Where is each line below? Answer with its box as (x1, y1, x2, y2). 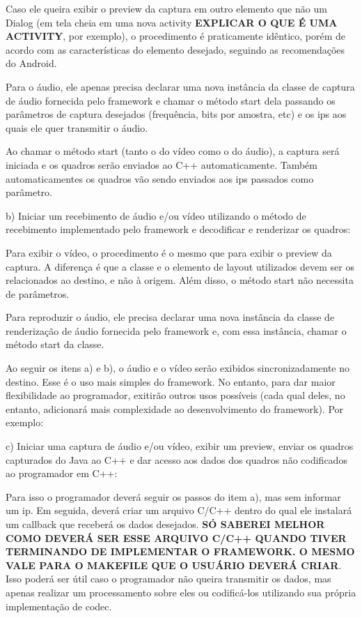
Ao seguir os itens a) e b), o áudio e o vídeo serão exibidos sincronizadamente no (6, 361, 350, 375)
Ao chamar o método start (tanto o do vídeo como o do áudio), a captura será (6, 144, 340, 158)
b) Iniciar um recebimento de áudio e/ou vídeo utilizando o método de (6, 208, 306, 223)
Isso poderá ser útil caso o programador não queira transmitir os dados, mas (6, 571, 331, 586)
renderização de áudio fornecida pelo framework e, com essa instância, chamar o (6, 323, 347, 338)
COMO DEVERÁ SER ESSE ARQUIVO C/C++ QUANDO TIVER (6, 530, 347, 545)
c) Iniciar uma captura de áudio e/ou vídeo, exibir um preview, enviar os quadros (6, 439, 354, 453)
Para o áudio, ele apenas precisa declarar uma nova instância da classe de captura (6, 79, 355, 93)
